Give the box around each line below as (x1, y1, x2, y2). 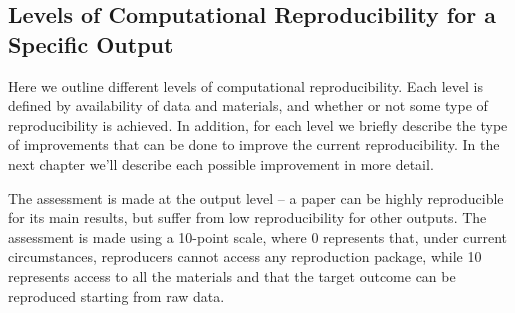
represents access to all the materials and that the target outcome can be (8, 265, 456, 286)
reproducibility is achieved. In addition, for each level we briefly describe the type (8, 114, 508, 135)
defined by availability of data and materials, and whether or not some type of (8, 95, 488, 116)
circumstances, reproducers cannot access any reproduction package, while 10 (8, 246, 482, 267)
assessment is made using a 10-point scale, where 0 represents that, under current (8, 226, 508, 247)
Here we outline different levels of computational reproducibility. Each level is (8, 75, 483, 96)
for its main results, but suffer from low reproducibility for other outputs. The (8, 207, 487, 228)
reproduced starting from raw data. (8, 285, 225, 306)
